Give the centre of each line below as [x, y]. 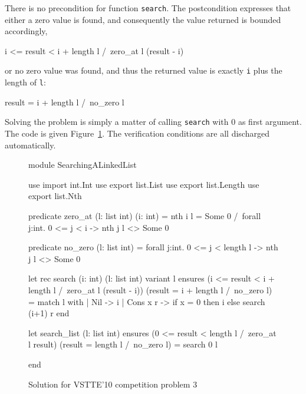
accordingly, [26, 31]
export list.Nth [55, 196]
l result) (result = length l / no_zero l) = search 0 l [123, 344]
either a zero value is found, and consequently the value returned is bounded [143, 19]
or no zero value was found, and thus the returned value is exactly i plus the [144, 70]
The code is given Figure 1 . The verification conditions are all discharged [137, 133]
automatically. [30, 145]
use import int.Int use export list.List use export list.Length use [144, 184]
